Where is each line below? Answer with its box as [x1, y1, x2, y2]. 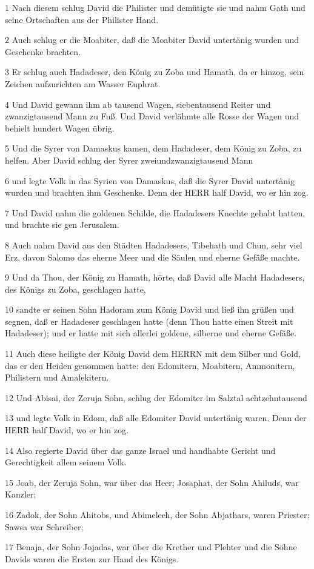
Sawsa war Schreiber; [5, 520, 84, 533]
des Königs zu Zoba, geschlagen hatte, [5, 282, 146, 295]
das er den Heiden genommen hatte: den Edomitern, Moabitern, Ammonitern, [5, 359, 295, 371]
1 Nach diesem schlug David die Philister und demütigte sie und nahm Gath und [5, 1, 306, 13]
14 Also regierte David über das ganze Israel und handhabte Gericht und [5, 444, 276, 456]
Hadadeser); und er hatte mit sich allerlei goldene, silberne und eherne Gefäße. [5, 327, 297, 339]
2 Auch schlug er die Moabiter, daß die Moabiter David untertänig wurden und [5, 33, 299, 46]
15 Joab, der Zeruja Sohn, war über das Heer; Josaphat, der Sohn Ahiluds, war [5, 476, 299, 488]
